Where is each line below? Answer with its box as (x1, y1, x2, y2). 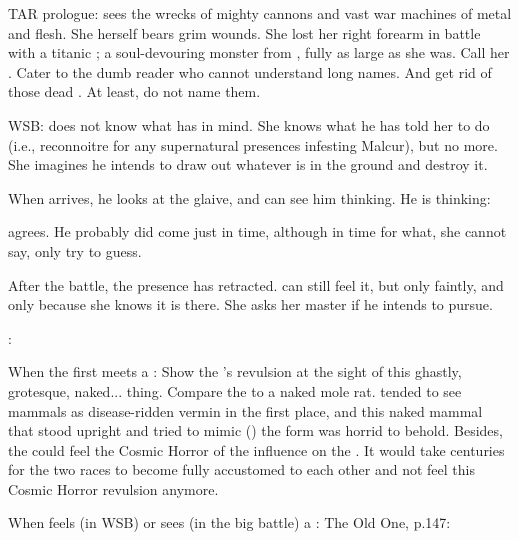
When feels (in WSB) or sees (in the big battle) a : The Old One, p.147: (8, 512, 451, 533)
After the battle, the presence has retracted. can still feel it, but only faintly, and (8, 274, 504, 295)
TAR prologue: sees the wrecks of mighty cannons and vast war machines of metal (8, 3, 512, 23)
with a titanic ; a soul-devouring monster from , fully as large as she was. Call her (8, 42, 510, 63)
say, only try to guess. (8, 240, 142, 261)
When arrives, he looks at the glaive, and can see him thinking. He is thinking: (8, 187, 491, 208)
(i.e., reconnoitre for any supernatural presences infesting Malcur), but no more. (8, 134, 498, 155)
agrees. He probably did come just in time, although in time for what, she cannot (8, 221, 507, 242)
